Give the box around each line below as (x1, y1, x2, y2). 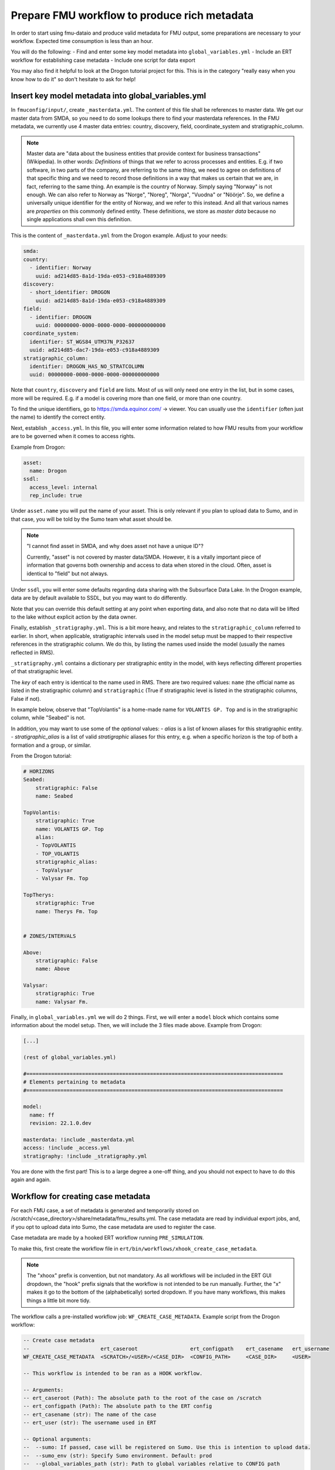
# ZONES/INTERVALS (23, 933, 76, 939)
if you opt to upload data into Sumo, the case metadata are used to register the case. (11, 1223, 216, 1230)
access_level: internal (29, 484, 98, 490)
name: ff (29, 1111, 55, 1118)
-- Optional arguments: (23, 1435, 92, 1442)
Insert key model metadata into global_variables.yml (11, 91, 207, 101)
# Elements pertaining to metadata (23, 1079, 126, 1085)
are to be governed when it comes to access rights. (11, 433, 136, 440)
